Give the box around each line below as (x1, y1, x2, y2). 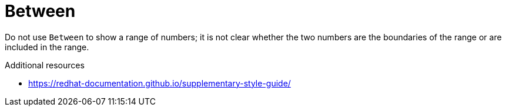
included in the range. (5, 41, 89, 52)
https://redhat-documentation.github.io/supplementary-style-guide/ (28, 78, 291, 88)
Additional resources (5, 60, 85, 70)
